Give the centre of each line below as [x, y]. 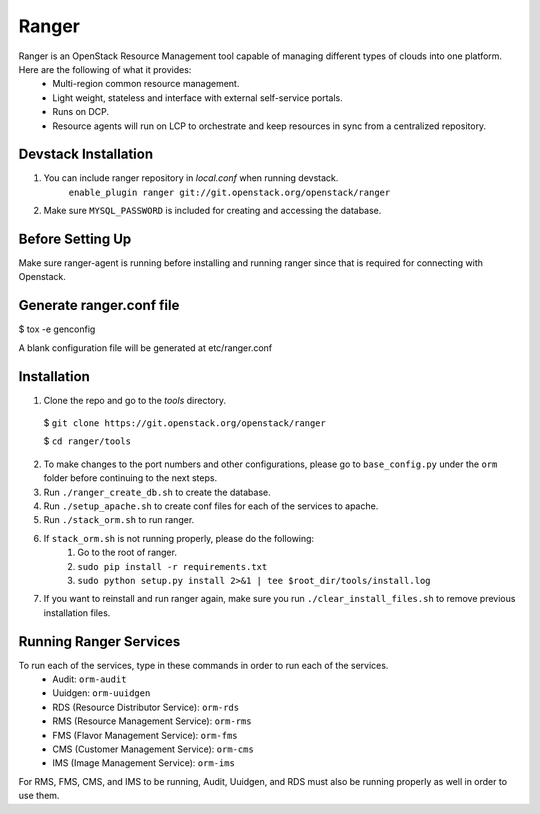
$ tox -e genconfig [57, 329]
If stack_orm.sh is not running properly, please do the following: [179, 538]
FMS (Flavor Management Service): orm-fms [145, 735]
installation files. [77, 612]
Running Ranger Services [99, 641]
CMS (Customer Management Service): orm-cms [153, 749]
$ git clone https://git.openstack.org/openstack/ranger [185, 423]
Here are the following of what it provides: [105, 69]
